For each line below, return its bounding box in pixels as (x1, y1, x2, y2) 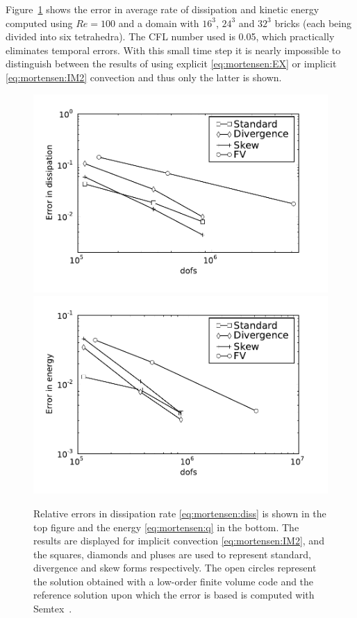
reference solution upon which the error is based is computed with (33, 587, 315, 602)
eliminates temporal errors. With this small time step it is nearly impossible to (6, 42, 341, 57)
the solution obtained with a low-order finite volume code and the (33, 574, 314, 588)
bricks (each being (274, 15, 352, 30)
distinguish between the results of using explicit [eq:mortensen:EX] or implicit (6, 56, 337, 71)
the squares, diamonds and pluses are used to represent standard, (33, 546, 311, 561)
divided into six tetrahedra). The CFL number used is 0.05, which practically (6, 29, 335, 44)
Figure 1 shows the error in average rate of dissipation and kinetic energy (6, 2, 319, 16)
